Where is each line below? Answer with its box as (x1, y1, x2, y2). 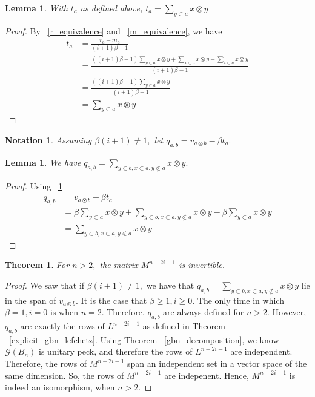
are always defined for (163, 306, 244, 318)
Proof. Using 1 (5, 179, 62, 192)
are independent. (230, 345, 293, 358)
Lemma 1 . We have (5, 156, 81, 168)
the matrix (99, 258, 138, 271)
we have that (146, 278, 194, 291)
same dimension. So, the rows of (5, 369, 124, 381)
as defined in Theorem (142, 320, 225, 332)
